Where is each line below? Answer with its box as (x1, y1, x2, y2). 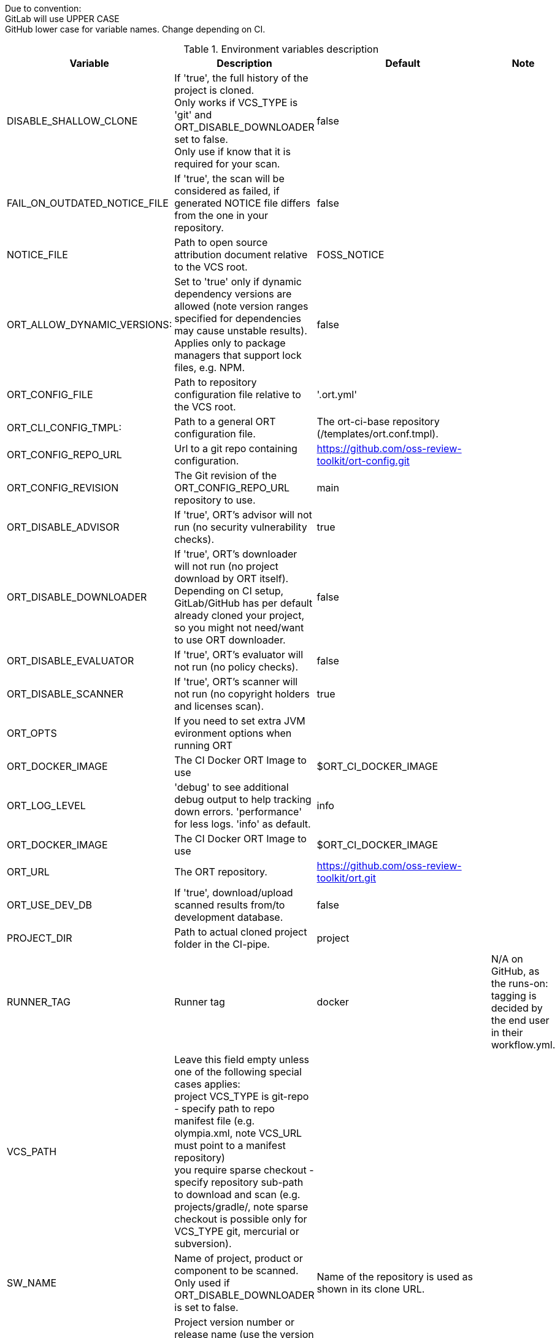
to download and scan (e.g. (174, 1188, 301, 1201)
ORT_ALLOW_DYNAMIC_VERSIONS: (7, 318, 172, 331)
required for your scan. (174, 158, 280, 170)
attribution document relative (174, 248, 308, 261)
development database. (174, 911, 283, 923)
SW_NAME (7, 1277, 57, 1289)
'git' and (174, 109, 212, 121)
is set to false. (174, 1301, 239, 1313)
